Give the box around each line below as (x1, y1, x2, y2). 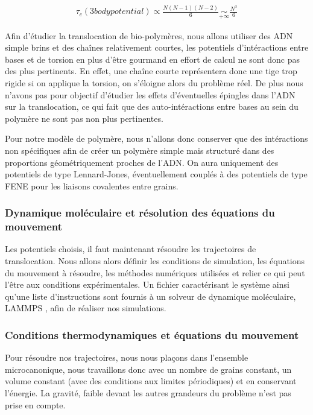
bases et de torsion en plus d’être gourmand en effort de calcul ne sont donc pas (5, 52, 300, 65)
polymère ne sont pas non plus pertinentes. (5, 112, 163, 124)
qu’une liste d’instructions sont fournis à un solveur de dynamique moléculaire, (5, 290, 296, 302)
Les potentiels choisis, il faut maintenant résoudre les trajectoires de (5, 242, 256, 255)
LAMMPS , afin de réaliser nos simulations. (5, 302, 166, 314)
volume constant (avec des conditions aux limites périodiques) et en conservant (5, 375, 297, 387)
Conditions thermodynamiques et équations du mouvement (5, 327, 299, 342)
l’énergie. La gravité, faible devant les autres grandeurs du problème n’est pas (5, 386, 291, 399)
